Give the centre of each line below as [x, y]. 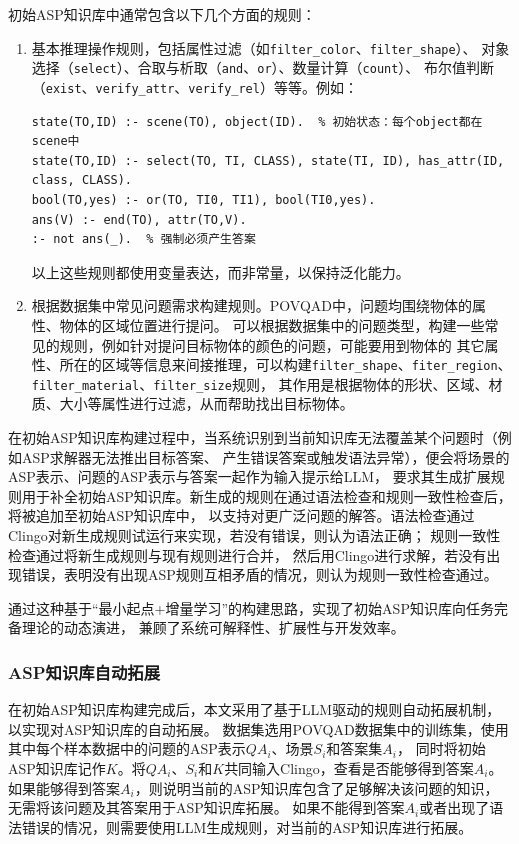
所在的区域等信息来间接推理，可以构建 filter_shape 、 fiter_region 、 [285, 364]
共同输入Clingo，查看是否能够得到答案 [349, 767]
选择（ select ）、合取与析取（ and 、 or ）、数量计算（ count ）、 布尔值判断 [263, 67]
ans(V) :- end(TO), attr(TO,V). [139, 219]
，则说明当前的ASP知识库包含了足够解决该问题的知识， [316, 787]
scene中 [55, 141]
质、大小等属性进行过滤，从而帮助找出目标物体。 [192, 403]
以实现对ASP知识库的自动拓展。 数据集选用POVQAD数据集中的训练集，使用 [258, 728]
